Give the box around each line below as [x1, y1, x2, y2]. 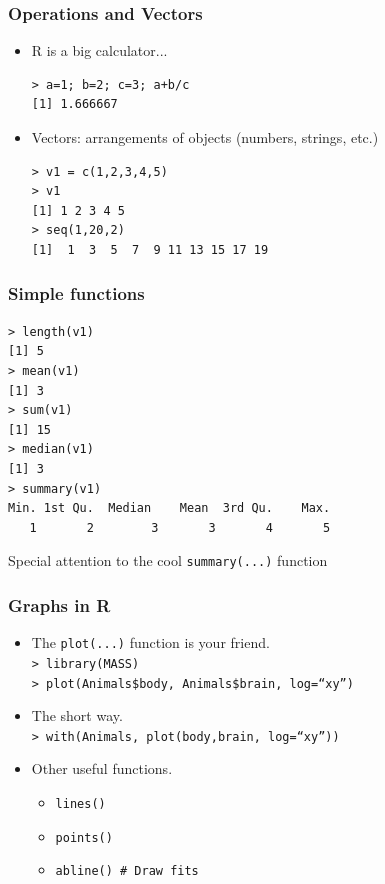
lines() [55, 797, 106, 811]
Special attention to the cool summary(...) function [8, 550, 328, 571]
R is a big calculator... [31, 40, 168, 61]
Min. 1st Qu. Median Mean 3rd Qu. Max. [8, 501, 331, 516]
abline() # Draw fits [55, 864, 199, 879]
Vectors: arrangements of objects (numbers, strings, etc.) [31, 127, 379, 147]
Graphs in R [8, 592, 111, 617]
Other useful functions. [31, 758, 173, 779]
